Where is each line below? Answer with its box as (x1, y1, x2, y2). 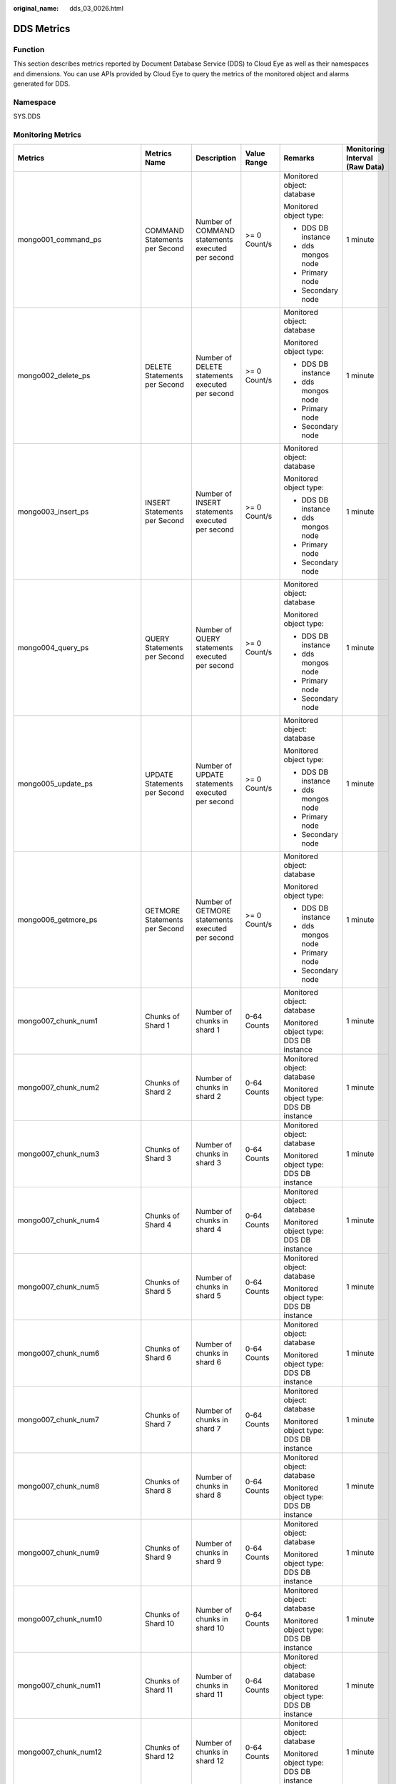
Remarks (283, 153, 315, 163)
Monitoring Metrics (13, 129, 82, 139)
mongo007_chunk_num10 (17, 1614, 103, 1624)
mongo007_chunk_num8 (17, 1481, 100, 1491)
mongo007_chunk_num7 (17, 1415, 100, 1425)
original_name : (13, 4, 59, 12)
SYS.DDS (13, 112, 41, 121)
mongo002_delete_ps (17, 371, 91, 381)
